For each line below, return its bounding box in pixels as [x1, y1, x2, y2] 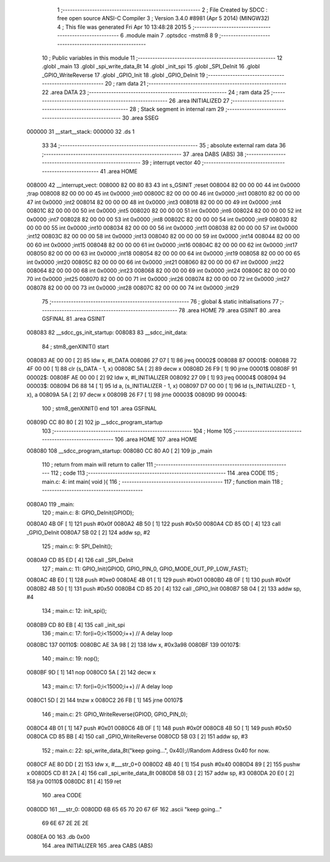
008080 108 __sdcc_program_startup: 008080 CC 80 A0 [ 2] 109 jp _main [26, 447, 213, 455]
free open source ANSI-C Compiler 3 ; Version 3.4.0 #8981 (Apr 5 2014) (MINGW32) [57, 15, 270, 22]
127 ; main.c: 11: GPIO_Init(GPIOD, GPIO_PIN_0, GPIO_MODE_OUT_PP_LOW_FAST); [42, 565, 249, 572]
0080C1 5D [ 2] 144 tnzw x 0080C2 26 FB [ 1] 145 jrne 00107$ [26, 696, 183, 704]
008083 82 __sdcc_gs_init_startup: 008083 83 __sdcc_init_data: [26, 329, 188, 336]
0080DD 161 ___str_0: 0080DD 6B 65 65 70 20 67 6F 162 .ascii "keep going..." [26, 805, 222, 813]
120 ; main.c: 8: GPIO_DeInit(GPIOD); [42, 509, 134, 516]
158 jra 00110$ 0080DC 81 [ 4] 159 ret [26, 778, 122, 785]
